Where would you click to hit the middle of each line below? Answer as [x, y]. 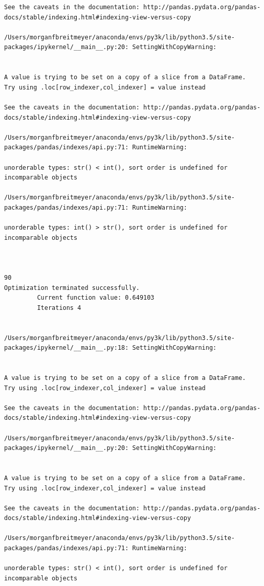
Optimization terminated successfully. [72, 288]
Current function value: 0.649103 [96, 298]
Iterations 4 [59, 308]
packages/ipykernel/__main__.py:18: [67, 348]
